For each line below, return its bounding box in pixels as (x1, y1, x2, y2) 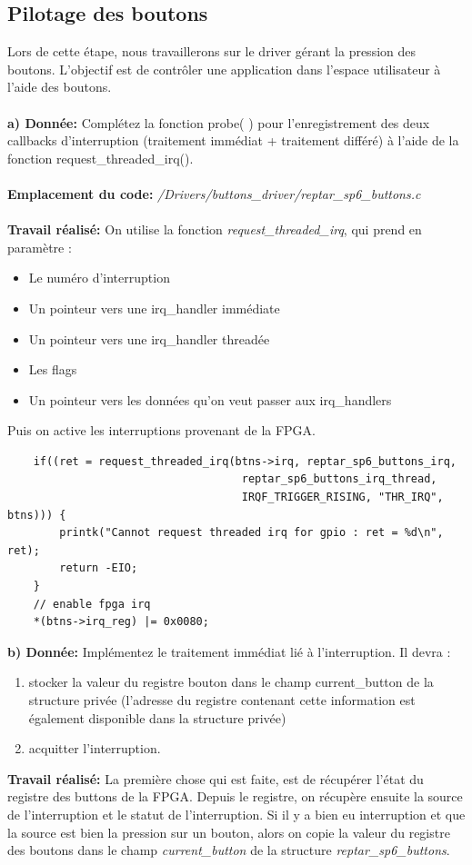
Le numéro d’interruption (28, 268, 170, 287)
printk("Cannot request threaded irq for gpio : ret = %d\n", (59, 526, 444, 540)
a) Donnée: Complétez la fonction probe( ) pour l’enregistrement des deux (7, 113, 430, 132)
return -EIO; (59, 562, 138, 575)
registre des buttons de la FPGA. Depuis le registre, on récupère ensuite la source (7, 787, 463, 806)
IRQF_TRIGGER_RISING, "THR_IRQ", (241, 491, 444, 504)
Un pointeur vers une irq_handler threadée (28, 329, 270, 348)
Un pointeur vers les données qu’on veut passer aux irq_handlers (28, 390, 392, 409)
